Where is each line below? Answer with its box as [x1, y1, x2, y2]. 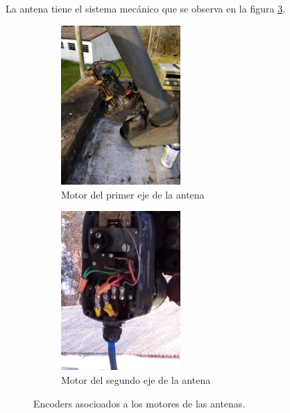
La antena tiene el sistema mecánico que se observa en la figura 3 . [6, 1, 286, 15]
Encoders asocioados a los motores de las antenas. [33, 396, 246, 410]
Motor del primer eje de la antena [61, 187, 205, 201]
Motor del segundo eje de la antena [61, 373, 211, 387]
